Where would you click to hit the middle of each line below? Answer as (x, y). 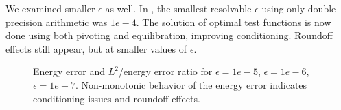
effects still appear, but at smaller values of (96, 48)
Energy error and (69, 71)
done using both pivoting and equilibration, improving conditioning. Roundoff (169, 35)
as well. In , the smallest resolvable (178, 8)
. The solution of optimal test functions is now (234, 22)
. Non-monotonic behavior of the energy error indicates (191, 84)
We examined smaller (50, 8)
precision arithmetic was (57, 22)
